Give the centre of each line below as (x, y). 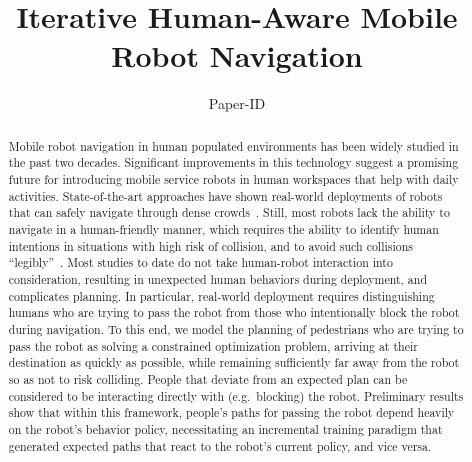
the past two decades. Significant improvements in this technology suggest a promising (233, 162)
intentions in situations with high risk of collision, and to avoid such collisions (211, 245)
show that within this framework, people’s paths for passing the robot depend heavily (231, 412)
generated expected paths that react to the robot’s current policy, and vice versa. (220, 445)
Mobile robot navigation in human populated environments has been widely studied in (233, 145)
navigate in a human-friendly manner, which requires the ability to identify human (223, 228)
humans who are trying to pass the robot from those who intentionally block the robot (234, 312)
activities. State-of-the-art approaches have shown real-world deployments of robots (225, 195)
